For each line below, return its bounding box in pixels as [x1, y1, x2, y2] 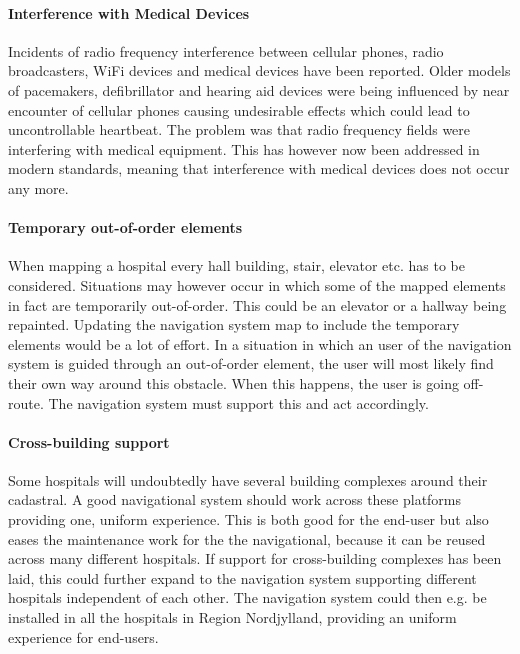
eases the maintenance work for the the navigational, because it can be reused [8, 528, 486, 549]
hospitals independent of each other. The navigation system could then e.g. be [8, 587, 487, 608]
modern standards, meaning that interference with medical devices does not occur [8, 158, 510, 179]
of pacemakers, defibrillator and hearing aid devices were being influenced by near [8, 79, 510, 100]
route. [8, 392, 44, 413]
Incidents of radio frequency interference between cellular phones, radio [8, 40, 444, 61]
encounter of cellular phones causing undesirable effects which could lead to [8, 99, 470, 120]
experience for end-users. [8, 626, 159, 647]
